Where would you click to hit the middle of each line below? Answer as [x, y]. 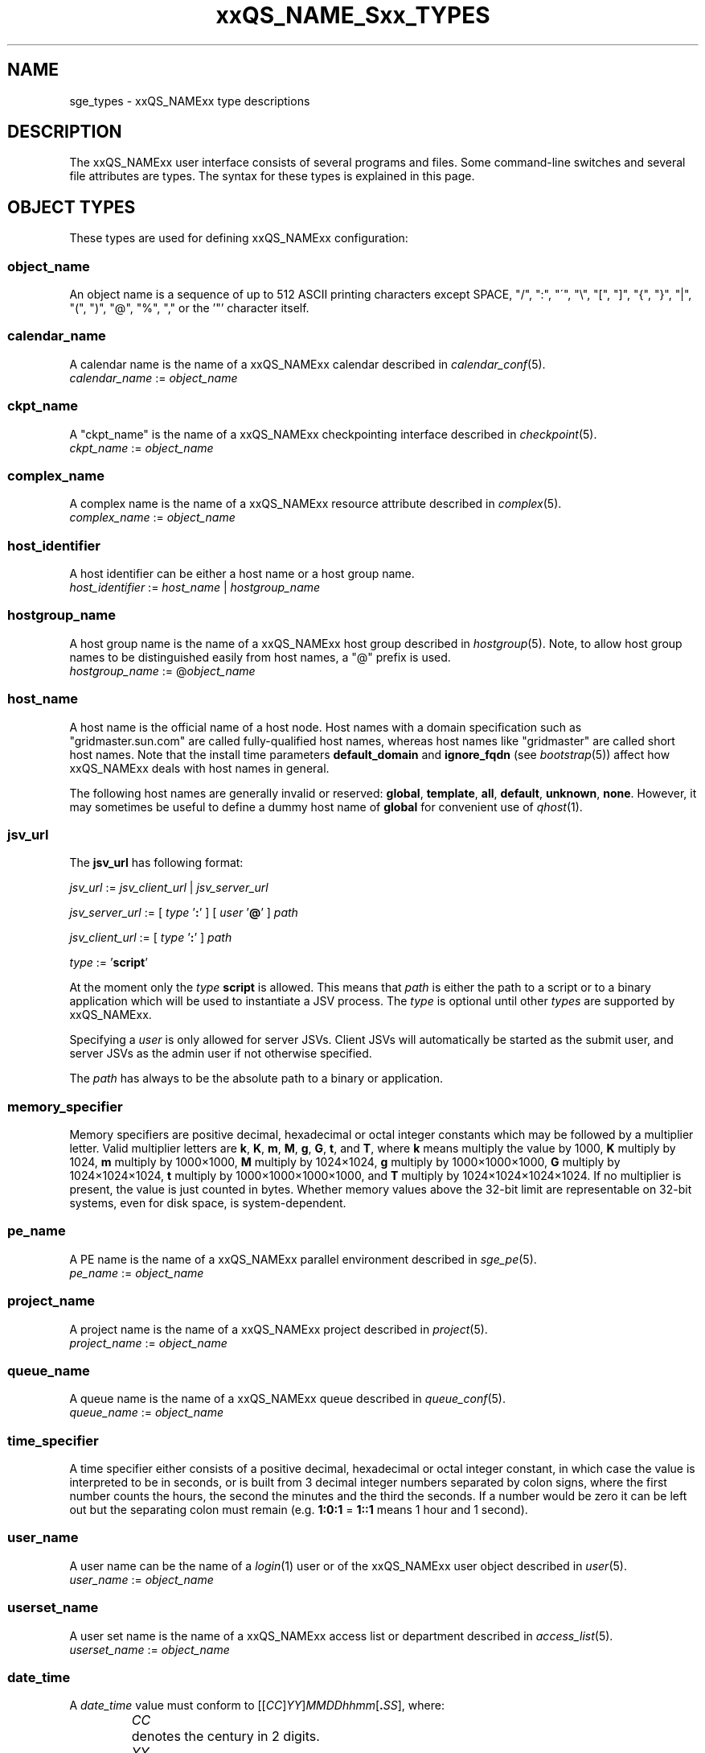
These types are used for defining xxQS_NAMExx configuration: [239, 238]
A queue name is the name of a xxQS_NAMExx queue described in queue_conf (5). [287, 1399]
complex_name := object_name [152, 518]
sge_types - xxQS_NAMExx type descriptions [190, 101]
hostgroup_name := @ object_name [162, 670]
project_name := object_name [148, 1343]
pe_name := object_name [137, 1272]
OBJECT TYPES [72, 207]
